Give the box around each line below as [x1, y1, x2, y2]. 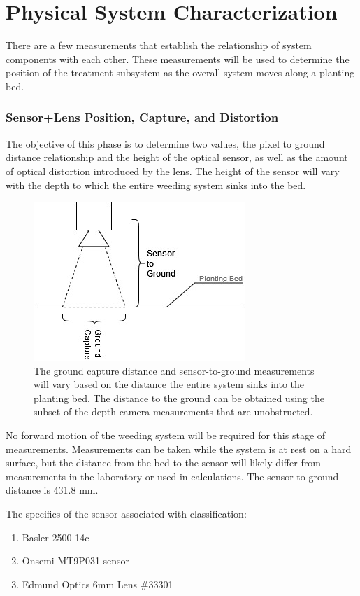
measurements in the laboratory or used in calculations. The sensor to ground [6, 469, 339, 483]
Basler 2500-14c [22, 529, 89, 544]
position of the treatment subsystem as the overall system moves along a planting [6, 65, 355, 80]
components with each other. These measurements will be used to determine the [6, 51, 350, 66]
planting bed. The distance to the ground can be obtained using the [34, 390, 324, 405]
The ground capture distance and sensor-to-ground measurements [34, 363, 315, 377]
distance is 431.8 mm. [6, 483, 99, 497]
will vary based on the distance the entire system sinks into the [34, 377, 305, 391]
